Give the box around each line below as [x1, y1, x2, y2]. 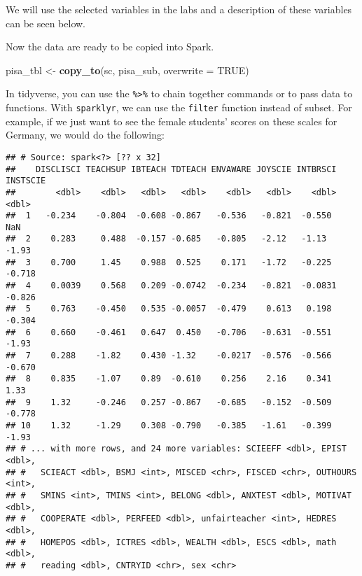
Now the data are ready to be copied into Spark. [6, 39, 214, 54]
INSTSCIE [6, 176, 46, 186]
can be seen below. [6, 15, 86, 30]
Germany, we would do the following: [6, 127, 165, 142]
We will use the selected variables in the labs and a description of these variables [6, 2, 352, 16]
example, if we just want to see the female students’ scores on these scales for [6, 113, 337, 128]
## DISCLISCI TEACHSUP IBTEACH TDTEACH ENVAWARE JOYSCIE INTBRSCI [6, 164, 337, 174]
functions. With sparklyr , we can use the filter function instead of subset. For [6, 100, 352, 115]
